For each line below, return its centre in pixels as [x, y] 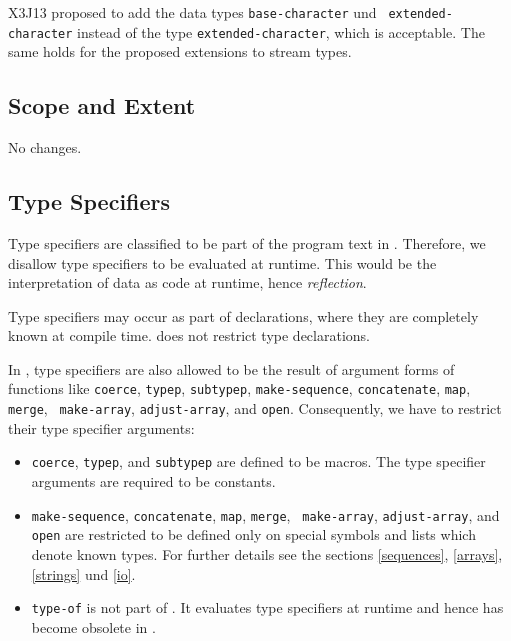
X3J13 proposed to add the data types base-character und [192, 12]
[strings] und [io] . [83, 573]
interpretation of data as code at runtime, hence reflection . [187, 282]
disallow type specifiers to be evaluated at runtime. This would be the [222, 262]
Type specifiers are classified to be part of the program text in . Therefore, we [247, 242]
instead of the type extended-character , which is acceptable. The [281, 31]
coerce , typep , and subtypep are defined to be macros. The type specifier [258, 461]
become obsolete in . [93, 626]
